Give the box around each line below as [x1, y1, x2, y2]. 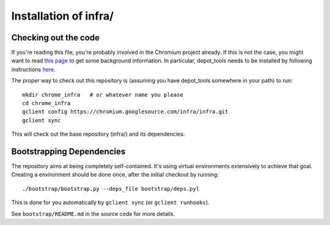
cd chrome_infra [22, 100, 71, 107]
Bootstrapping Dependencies [11, 147, 126, 157]
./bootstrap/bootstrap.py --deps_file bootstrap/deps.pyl [22, 185, 200, 192]
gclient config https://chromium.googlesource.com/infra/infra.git [22, 108, 229, 116]
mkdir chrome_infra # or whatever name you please [22, 91, 183, 98]
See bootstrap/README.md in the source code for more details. [11, 210, 175, 217]
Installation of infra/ [11, 9, 114, 23]
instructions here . [11, 65, 56, 73]
